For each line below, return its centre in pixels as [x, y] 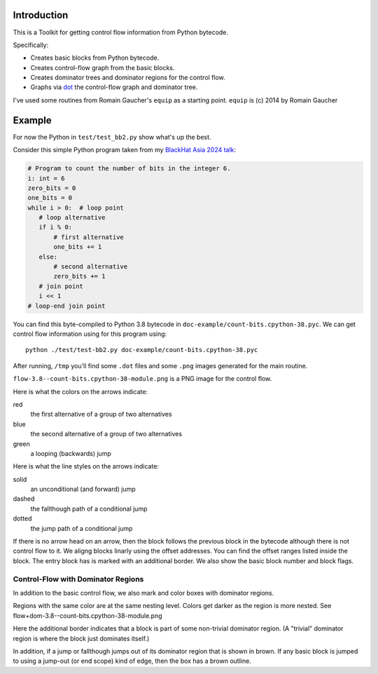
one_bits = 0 [50, 198]
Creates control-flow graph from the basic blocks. [103, 67]
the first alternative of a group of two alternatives [101, 414]
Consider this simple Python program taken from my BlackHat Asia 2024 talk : [125, 150]
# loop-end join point [66, 306]
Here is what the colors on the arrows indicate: [80, 391]
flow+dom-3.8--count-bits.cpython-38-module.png [87, 615]
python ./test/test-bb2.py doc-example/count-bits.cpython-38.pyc [142, 350]
